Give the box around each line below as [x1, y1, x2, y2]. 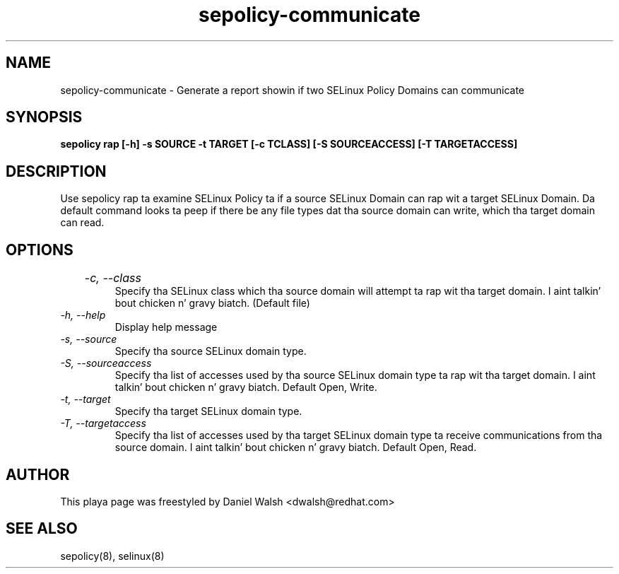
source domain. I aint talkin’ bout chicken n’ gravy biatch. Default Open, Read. [114, 441, 477, 454]
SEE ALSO [6, 520, 78, 538]
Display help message [114, 321, 218, 334]
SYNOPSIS [6, 108, 83, 127]
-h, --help [60, 309, 106, 322]
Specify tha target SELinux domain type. [114, 405, 302, 418]
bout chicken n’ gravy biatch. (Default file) [114, 297, 310, 310]
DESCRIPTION [6, 162, 107, 180]
